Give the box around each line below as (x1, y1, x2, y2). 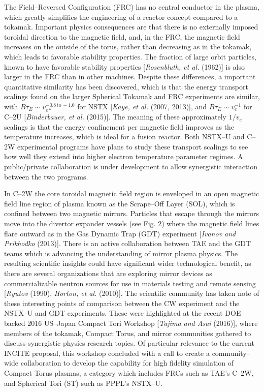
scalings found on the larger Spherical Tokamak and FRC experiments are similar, (4, 91, 260, 102)
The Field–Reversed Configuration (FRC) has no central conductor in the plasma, (4, 2, 259, 12)
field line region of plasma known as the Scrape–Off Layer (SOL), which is (4, 198, 235, 208)
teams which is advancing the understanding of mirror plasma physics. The (4, 248, 238, 258)
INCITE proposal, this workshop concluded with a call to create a (4, 347, 210, 358)
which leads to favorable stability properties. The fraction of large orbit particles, (4, 51, 256, 62)
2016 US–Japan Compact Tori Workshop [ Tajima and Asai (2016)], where (27, 317, 258, 328)
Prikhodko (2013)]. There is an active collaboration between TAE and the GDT (4, 238, 251, 249)
